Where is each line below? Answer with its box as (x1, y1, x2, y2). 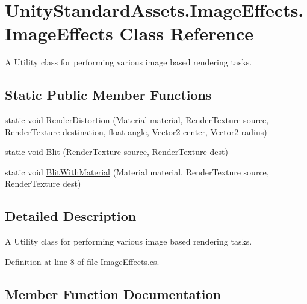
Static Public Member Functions (5, 85, 212, 104)
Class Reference (119, 21, 254, 46)
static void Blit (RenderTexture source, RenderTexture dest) (5, 145, 228, 158)
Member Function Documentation (5, 284, 222, 303)
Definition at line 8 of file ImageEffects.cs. (5, 255, 160, 267)
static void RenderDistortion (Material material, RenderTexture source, (5, 114, 269, 126)
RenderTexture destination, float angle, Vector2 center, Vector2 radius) (5, 125, 267, 138)
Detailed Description (5, 207, 137, 225)
